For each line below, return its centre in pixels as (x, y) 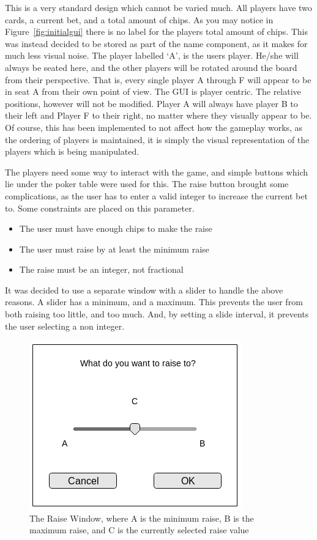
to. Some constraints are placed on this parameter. (100, 208)
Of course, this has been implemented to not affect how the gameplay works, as (154, 127)
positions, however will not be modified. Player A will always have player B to (151, 103)
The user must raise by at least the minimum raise (114, 249)
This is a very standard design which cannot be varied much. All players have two (158, 7)
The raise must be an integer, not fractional (101, 269)
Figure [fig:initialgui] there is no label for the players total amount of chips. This (156, 31)
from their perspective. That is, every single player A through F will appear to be (158, 79)
